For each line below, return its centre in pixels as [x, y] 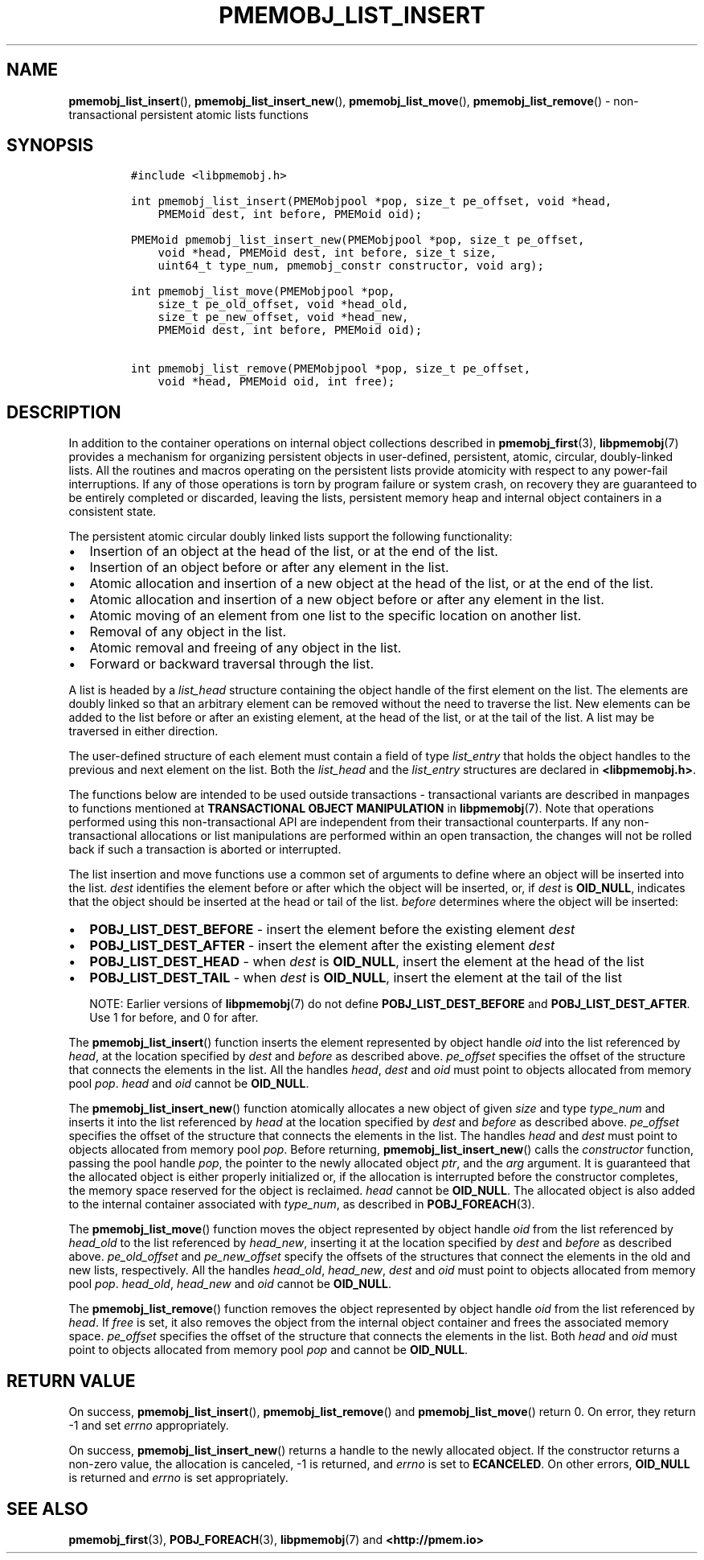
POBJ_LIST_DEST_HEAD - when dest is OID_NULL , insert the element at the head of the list [367, 962]
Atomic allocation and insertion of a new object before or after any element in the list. [347, 600]
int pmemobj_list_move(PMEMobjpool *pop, [263, 292]
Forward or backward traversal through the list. [232, 664]
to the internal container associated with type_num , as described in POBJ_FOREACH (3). [302, 1204]
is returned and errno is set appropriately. [178, 1478]
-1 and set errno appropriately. [149, 1426]
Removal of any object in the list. [188, 632]
